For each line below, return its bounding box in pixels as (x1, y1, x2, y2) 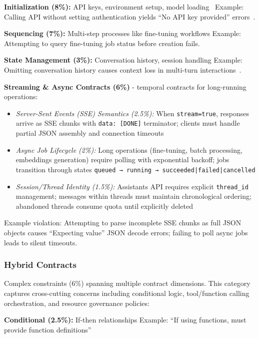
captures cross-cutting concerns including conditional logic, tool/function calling (4, 287, 249, 298)
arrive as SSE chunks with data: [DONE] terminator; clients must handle (15, 118, 240, 128)
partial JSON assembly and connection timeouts (15, 128, 164, 138)
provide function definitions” (4, 324, 91, 334)
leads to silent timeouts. (4, 237, 77, 247)
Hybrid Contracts (4, 258, 77, 271)
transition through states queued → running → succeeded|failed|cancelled (15, 164, 255, 174)
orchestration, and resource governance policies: (4, 297, 149, 308)
